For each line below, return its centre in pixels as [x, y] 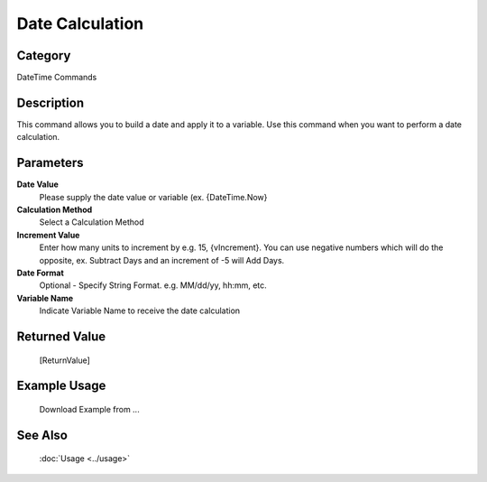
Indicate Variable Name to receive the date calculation [140, 311]
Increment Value [48, 235]
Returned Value [61, 336]
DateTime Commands [57, 78]
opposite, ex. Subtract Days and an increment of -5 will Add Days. [162, 260]
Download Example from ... [89, 409]
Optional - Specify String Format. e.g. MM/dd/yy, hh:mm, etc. [153, 285]
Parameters [50, 163]
